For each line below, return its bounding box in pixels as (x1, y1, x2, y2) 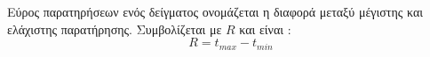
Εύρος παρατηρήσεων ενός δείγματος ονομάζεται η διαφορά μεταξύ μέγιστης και (7, 3, 424, 20)
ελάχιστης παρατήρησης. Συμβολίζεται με (7, 19, 222, 38)
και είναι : (239, 19, 291, 38)
